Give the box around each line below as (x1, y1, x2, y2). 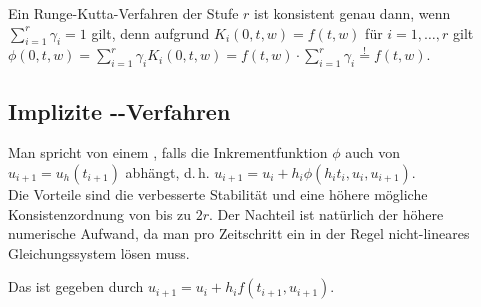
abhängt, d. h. (125, 161, 210, 182)
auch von (345, 142, 401, 163)
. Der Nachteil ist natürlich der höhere (209, 203, 444, 224)
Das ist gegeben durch (8, 276, 144, 297)
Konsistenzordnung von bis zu (8, 203, 192, 224)
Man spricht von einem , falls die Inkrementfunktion (8, 142, 328, 163)
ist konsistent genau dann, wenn (254, 3, 451, 23)
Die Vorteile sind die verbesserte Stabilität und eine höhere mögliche (8, 183, 428, 204)
